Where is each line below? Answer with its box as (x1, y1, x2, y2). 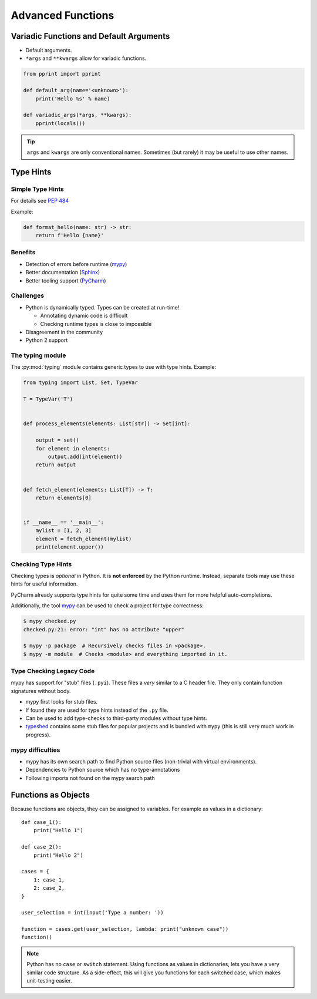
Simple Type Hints (11, 185, 64, 193)
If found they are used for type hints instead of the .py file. (25, 707, 168, 714)
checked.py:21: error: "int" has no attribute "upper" (23, 626, 184, 633)
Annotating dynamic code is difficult (40, 312, 128, 319)
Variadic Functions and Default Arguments (11, 31, 170, 41)
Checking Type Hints (11, 560, 72, 568)
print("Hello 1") (33, 827, 83, 834)
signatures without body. (11, 687, 71, 694)
